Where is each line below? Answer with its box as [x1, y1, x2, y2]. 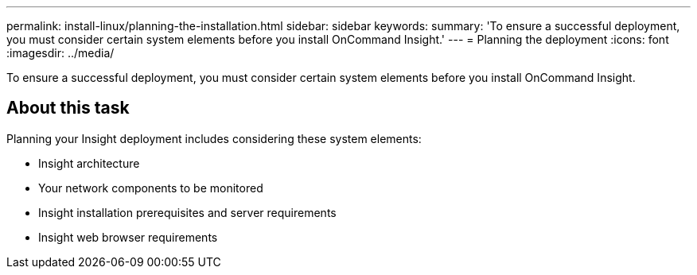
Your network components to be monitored [38, 180, 263, 195]
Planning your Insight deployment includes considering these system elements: [6, 131, 422, 145]
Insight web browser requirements [38, 230, 218, 244]
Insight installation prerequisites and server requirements [38, 205, 337, 219]
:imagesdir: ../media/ [6, 46, 115, 60]
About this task [6, 98, 130, 118]
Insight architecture [38, 156, 140, 170]
